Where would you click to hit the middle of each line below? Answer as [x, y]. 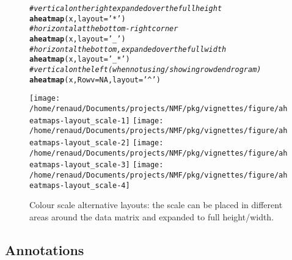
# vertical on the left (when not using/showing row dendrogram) [145, 69]
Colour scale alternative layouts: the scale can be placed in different [156, 205]
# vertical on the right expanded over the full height [126, 9]
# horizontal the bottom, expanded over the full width [128, 49]
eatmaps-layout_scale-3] [80, 165]
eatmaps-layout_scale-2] [80, 143]
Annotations [45, 249]
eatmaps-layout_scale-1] [80, 121]
